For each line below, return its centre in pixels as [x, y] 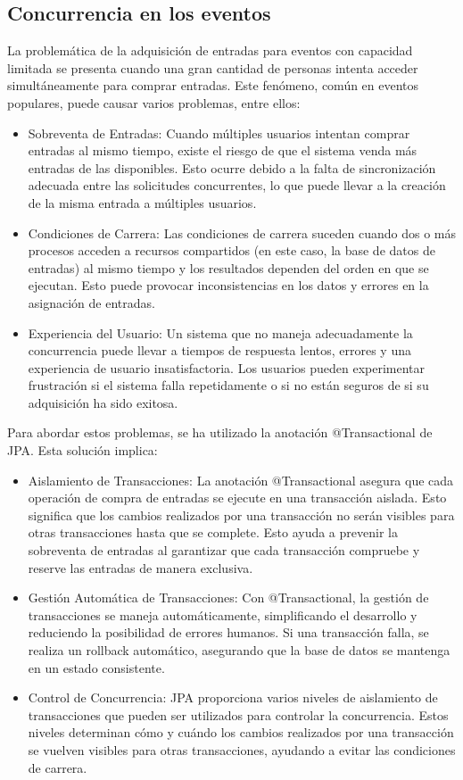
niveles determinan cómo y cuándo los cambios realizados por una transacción [241, 732]
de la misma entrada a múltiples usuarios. [142, 202]
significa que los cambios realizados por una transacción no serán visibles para [241, 514]
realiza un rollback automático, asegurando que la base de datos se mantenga [239, 650]
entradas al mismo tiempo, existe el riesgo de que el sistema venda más [223, 150]
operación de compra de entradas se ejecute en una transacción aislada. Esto [237, 498]
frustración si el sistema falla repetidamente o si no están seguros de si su [228, 385]
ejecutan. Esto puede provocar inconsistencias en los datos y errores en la [228, 285]
